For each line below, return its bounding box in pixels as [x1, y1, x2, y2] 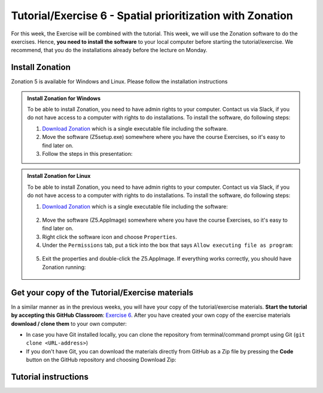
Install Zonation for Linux [27, 173, 91, 180]
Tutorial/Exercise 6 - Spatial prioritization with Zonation [11, 9, 293, 22]
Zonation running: [42, 264, 86, 271]
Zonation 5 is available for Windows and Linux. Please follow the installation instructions [11, 78, 228, 85]
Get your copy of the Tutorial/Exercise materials [11, 288, 194, 298]
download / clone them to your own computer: [11, 320, 127, 327]
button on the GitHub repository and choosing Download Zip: [26, 356, 176, 364]
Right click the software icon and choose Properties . [42, 233, 178, 240]
